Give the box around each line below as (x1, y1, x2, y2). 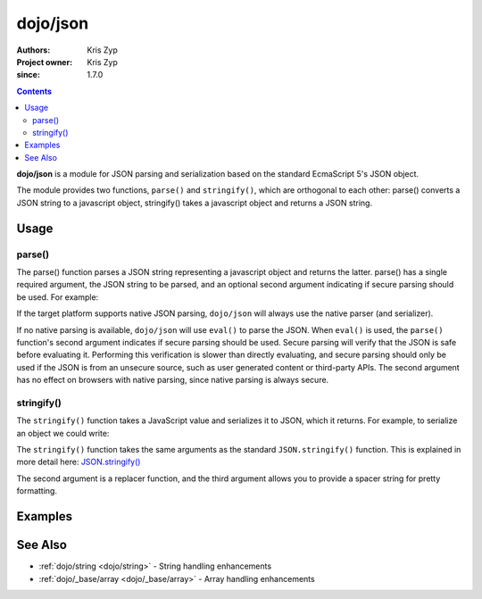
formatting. (16, 486, 58, 496)
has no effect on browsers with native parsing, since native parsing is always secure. (16, 375, 329, 386)
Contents (16, 86, 53, 96)
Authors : (16, 45, 51, 55)
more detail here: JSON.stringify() (16, 456, 141, 468)
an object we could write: (16, 428, 110, 438)
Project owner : (16, 56, 73, 67)
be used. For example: (16, 291, 99, 303)
